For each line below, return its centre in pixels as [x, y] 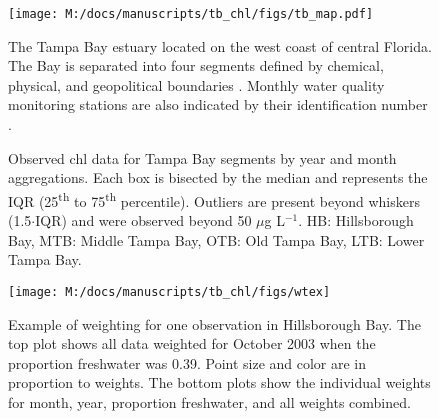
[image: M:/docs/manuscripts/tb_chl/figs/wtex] [169, 291]
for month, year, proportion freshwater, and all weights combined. [209, 401]
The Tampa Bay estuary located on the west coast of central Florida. [220, 45]
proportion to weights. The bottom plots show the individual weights [219, 382]
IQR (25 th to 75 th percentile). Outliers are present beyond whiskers [214, 199]
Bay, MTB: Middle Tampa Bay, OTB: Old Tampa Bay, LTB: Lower [216, 239]
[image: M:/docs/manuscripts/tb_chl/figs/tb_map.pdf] [191, 14]
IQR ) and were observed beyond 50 [143, 220]
